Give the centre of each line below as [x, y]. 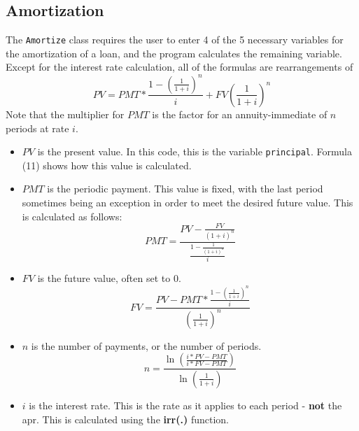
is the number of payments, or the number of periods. [146, 345]
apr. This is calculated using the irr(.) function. [125, 419]
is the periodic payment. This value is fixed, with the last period [185, 189]
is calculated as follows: [72, 216]
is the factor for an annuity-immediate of [240, 114]
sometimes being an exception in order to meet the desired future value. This [188, 203]
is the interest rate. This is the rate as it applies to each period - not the [185, 405]
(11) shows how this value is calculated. [107, 165]
